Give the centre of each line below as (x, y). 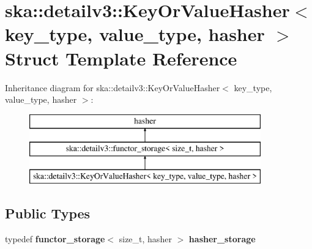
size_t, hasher (145, 238)
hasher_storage (222, 238)
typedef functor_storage (55, 238)
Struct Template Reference (121, 58)
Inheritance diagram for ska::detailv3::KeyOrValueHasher (113, 87)
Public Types (48, 213)
